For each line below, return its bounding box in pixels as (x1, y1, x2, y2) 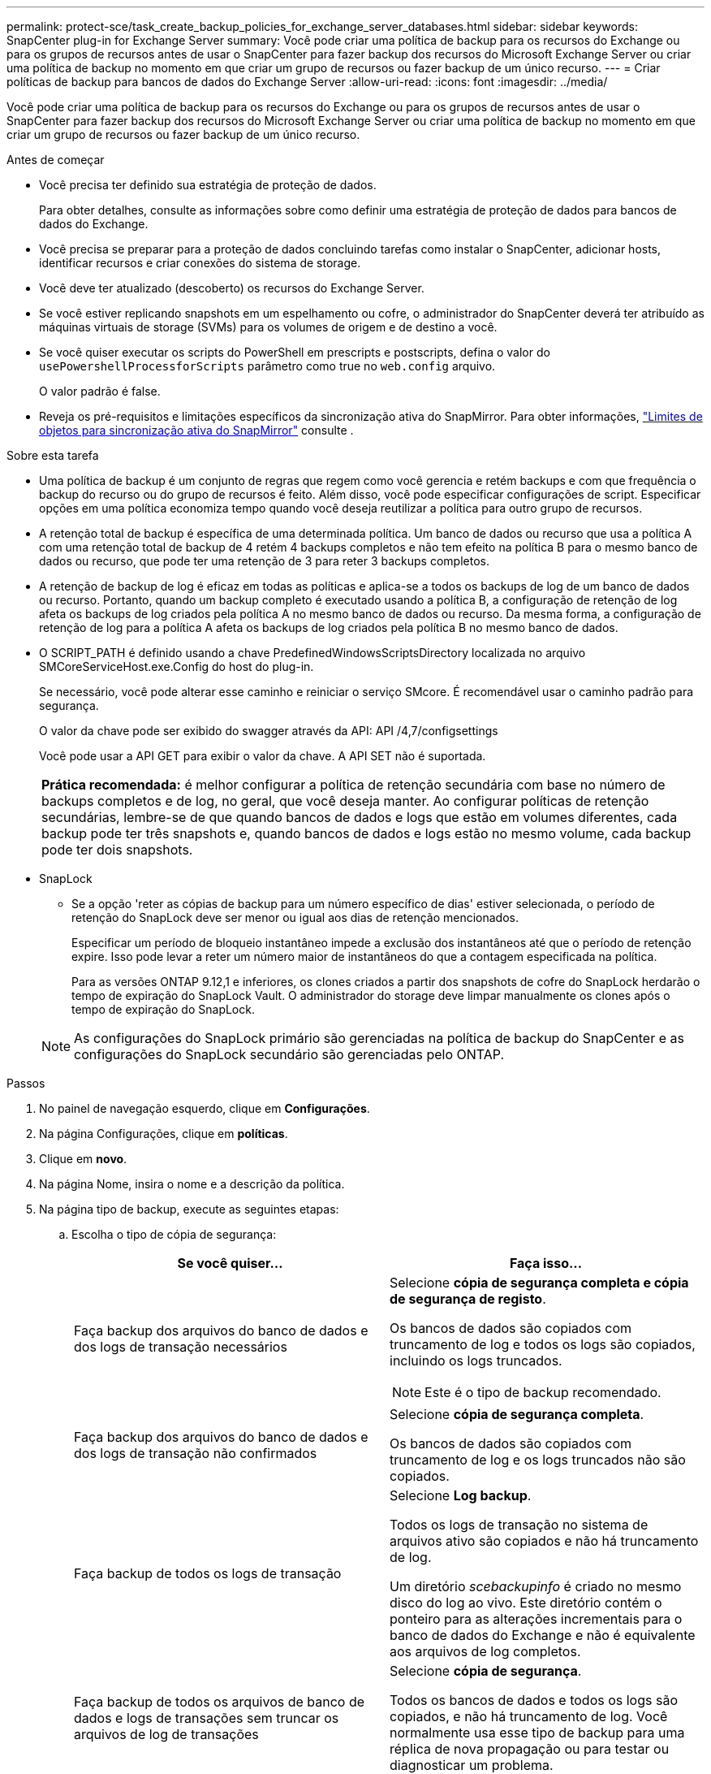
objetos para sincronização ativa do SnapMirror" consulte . (39, 423, 354, 437)
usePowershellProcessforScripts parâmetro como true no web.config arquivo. (39, 359, 496, 373)
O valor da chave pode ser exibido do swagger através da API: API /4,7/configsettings (39, 724, 498, 738)
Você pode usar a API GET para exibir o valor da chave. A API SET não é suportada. (39, 749, 486, 763)
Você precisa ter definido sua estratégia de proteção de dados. (39, 178, 377, 192)
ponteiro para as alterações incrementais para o (390, 1611, 683, 1627)
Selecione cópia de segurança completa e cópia (390, 1274, 689, 1291)
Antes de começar (6, 153, 105, 167)
